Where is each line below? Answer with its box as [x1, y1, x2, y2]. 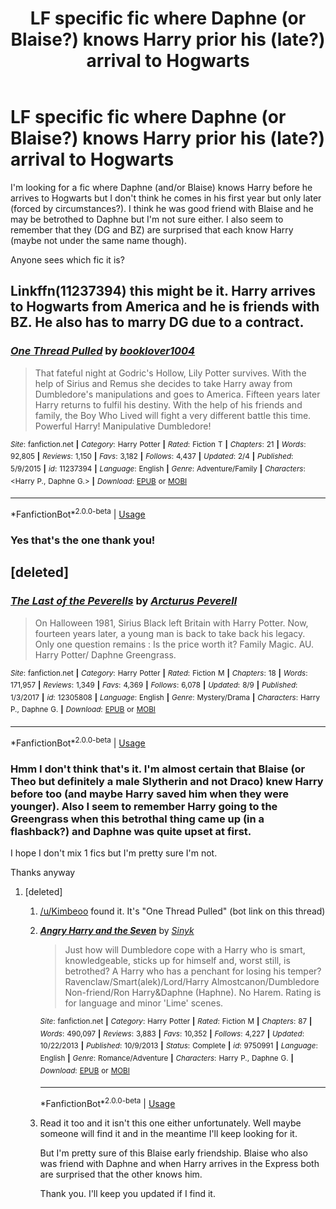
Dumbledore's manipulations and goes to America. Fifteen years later [34, 388, 321, 400]
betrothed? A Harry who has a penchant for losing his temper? [64, 965, 322, 977]
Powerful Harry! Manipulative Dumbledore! [34, 420, 212, 432]
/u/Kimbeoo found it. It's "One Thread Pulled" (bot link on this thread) [39, 905, 326, 917]
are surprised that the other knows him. [39, 1168, 203, 1181]
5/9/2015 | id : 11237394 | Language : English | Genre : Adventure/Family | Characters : [10, 463, 306, 474]
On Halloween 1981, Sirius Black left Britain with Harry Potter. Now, [34, 617, 309, 629]
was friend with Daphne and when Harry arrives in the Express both [39, 1158, 320, 1170]
